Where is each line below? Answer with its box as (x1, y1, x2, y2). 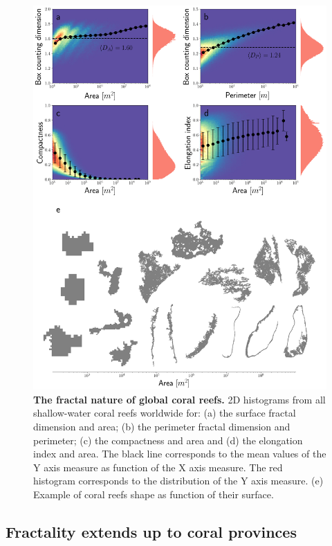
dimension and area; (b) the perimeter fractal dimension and (33, 419, 290, 433)
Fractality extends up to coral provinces (6, 520, 297, 542)
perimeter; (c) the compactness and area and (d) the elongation (33, 433, 303, 447)
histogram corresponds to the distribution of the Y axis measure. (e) (33, 473, 324, 488)
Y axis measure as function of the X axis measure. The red (33, 459, 283, 474)
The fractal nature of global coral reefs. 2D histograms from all (33, 392, 326, 406)
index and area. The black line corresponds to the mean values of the (33, 446, 326, 461)
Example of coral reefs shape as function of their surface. (33, 486, 274, 501)
